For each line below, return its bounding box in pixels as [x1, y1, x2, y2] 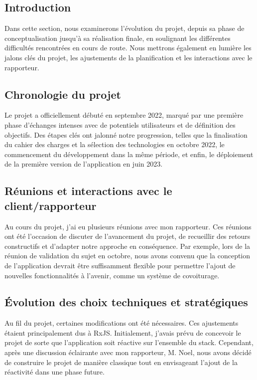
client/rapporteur [4, 197, 97, 213]
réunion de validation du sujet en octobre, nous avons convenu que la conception [4, 250, 251, 261]
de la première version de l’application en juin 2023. [4, 159, 163, 169]
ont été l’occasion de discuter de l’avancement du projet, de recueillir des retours [4, 231, 251, 241]
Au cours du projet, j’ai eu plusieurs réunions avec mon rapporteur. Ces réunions [4, 221, 252, 231]
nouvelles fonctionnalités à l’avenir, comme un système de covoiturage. [4, 270, 220, 280]
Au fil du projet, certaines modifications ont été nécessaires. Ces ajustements [4, 318, 239, 328]
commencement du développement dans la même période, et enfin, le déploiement [4, 149, 254, 159]
